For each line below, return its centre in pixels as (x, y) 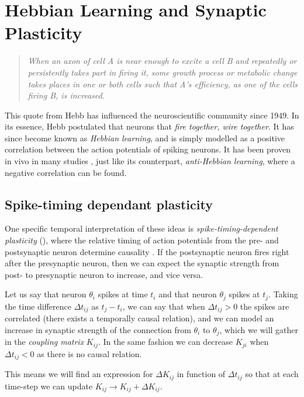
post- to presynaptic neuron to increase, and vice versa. (104, 274)
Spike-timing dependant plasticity (109, 204)
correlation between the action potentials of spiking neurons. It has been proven (148, 149)
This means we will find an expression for (79, 374)
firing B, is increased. (66, 95)
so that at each (272, 374)
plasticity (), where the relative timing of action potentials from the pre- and (142, 240)
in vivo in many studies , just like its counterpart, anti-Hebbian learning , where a (150, 161)
